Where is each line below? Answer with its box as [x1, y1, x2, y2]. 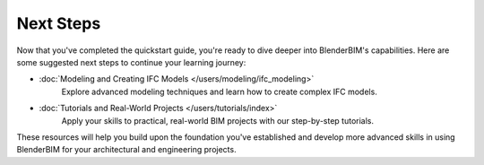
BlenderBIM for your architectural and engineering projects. [16, 144, 237, 155]
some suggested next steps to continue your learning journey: [16, 56, 246, 67]
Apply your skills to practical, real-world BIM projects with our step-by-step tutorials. [61, 115, 375, 126]
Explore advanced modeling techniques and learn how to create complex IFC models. [61, 86, 378, 97]
